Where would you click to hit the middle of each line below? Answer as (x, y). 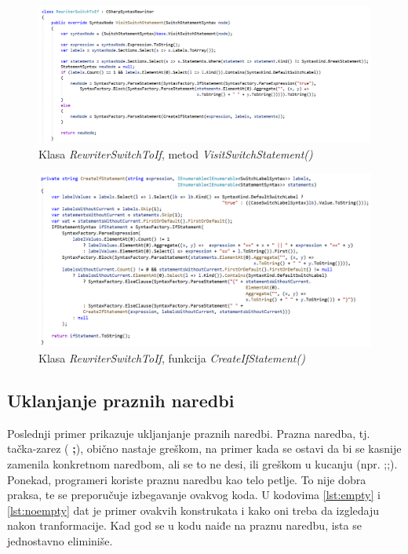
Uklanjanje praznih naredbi (121, 401)
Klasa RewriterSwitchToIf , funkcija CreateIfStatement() (172, 358)
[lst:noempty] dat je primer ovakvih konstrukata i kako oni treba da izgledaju (193, 510)
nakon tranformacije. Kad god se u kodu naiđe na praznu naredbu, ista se (184, 525)
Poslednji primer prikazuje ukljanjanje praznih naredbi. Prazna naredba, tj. (189, 433)
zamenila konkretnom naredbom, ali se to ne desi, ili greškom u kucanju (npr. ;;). (202, 464)
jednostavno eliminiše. (60, 540)
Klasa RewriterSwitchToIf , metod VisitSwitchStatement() (176, 153)
